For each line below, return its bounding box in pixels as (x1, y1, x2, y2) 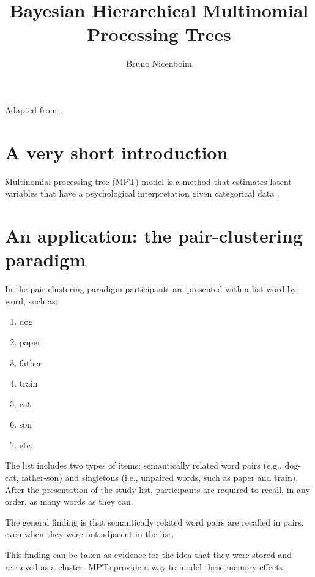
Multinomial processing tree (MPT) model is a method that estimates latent (5, 175, 292, 187)
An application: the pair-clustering (5, 223, 303, 247)
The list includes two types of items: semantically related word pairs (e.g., (5, 459, 282, 472)
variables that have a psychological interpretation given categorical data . (5, 187, 280, 200)
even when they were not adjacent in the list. (5, 527, 174, 540)
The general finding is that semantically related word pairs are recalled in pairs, (5, 515, 304, 528)
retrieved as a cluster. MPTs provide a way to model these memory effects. (5, 560, 286, 573)
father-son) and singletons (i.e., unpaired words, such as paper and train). (21, 471, 298, 484)
